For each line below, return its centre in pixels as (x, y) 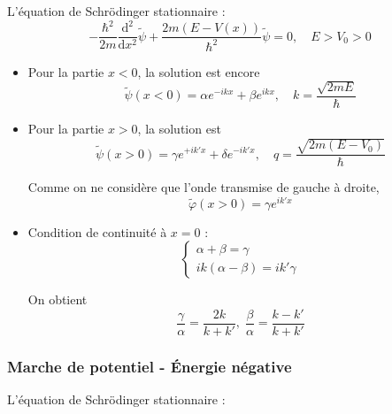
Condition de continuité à (97, 231)
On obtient (58, 299)
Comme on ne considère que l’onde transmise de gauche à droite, (204, 187)
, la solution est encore (199, 71)
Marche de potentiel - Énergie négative (150, 366)
